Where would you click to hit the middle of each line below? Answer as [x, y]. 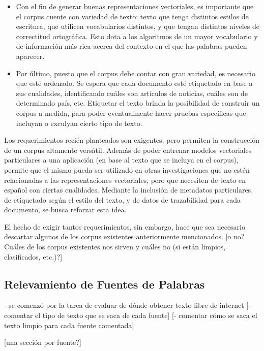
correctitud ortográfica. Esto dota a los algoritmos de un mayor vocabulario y [137, 36]
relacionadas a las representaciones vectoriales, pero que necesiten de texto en [125, 180]
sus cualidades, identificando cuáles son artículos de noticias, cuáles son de [132, 93]
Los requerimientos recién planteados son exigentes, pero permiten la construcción [132, 140]
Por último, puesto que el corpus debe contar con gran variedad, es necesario [136, 73]
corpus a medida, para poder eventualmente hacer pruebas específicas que [131, 113]
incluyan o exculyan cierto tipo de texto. [79, 123]
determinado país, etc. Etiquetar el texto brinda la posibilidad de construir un [138, 103]
